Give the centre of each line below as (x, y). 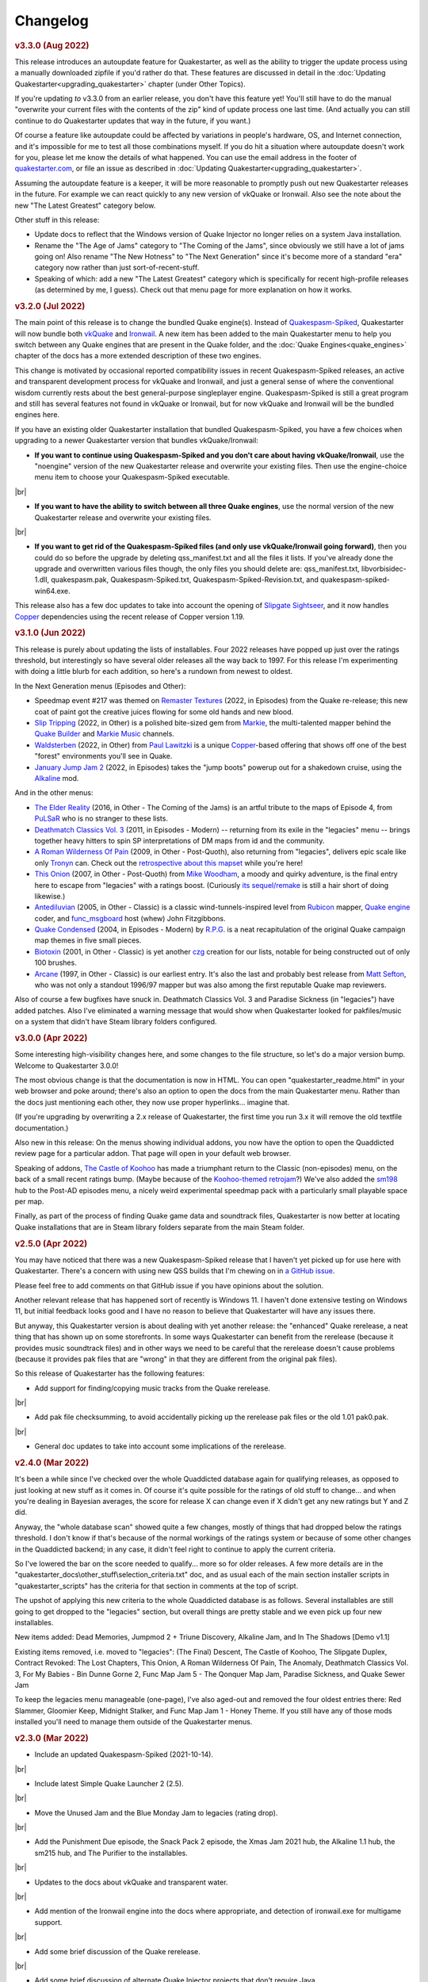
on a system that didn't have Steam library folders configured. (116, 1022)
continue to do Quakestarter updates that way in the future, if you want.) (133, 121)
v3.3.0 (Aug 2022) (52, 45)
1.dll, (42, 580)
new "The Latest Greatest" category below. (85, 205)
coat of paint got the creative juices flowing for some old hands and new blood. (164, 712)
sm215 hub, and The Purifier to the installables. (111, 1853)
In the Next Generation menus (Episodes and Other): (100, 686)
